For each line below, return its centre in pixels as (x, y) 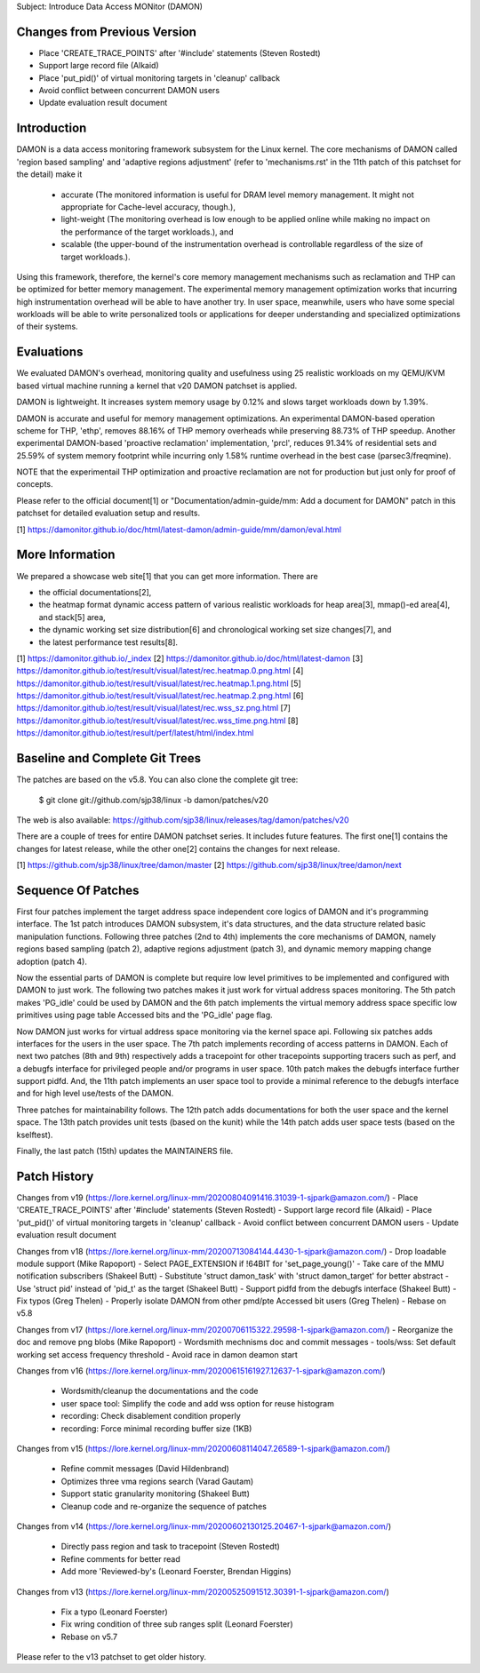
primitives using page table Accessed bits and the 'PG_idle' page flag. (144, 1015)
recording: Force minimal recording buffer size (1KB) (156, 1428)
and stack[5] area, (72, 617)
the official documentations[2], (95, 592)
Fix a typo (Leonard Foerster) (114, 1612)
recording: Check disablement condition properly (151, 1416)
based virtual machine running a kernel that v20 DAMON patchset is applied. (157, 386)
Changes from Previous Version (107, 32)
